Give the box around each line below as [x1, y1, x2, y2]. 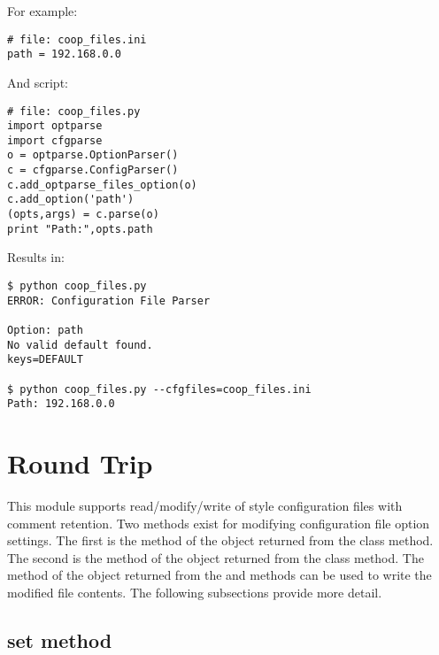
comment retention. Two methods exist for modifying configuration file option [7, 513, 430, 532]
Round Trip [7, 445, 153, 482]
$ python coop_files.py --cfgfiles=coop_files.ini [7, 382, 312, 396]
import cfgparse [7, 134, 103, 147]
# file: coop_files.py [7, 104, 141, 118]
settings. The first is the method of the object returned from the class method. [7, 531, 434, 550]
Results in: [7, 248, 65, 266]
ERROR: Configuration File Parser [7, 294, 211, 307]
